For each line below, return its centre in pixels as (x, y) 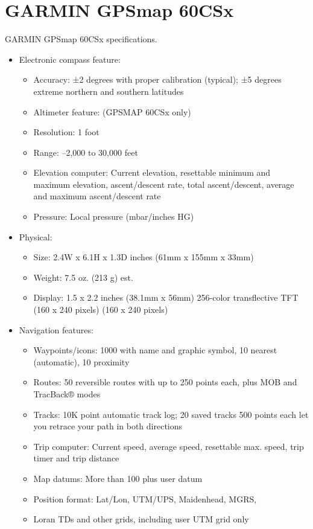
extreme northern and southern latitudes (109, 91)
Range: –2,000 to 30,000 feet (86, 152)
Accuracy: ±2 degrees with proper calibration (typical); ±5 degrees (157, 79)
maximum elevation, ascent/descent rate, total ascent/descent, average (164, 184)
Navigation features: (56, 329)
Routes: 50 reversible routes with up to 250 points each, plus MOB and (165, 382)
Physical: (36, 236)
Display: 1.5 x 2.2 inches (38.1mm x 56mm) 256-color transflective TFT (166, 297)
